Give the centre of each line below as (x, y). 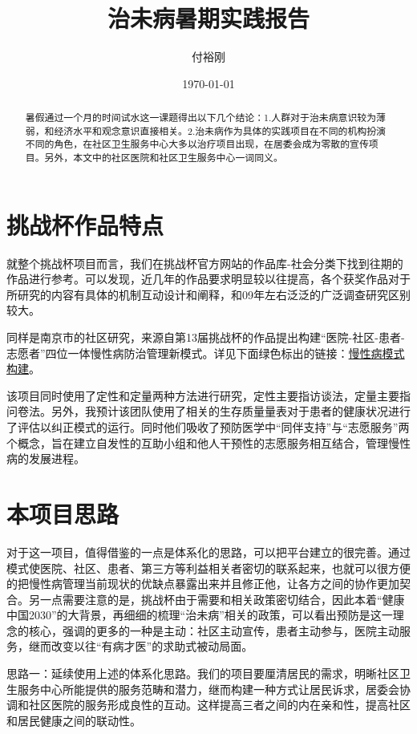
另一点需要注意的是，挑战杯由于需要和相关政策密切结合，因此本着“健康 (217, 599)
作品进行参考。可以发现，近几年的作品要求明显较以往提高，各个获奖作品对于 (208, 279)
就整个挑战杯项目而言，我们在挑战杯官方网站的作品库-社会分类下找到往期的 (205, 263)
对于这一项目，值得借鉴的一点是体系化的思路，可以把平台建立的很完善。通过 (208, 552)
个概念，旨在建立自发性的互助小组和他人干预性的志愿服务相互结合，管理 (197, 442)
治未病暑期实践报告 (208, 18)
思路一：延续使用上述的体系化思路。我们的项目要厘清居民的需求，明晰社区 (203, 673)
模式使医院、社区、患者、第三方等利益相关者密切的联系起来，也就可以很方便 (208, 568)
